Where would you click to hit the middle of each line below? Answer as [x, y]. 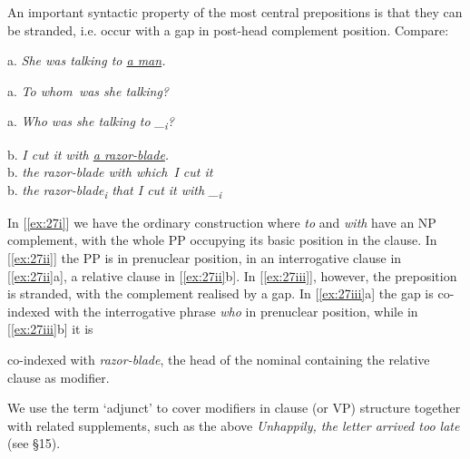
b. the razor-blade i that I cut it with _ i [115, 190]
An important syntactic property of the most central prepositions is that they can [235, 12]
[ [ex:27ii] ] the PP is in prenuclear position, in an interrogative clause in [205, 258]
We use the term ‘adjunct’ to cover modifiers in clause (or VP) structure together [234, 408]
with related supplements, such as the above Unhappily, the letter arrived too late [234, 425]
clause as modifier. [59, 377]
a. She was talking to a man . [87, 60]
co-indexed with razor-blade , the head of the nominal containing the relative [219, 359]
